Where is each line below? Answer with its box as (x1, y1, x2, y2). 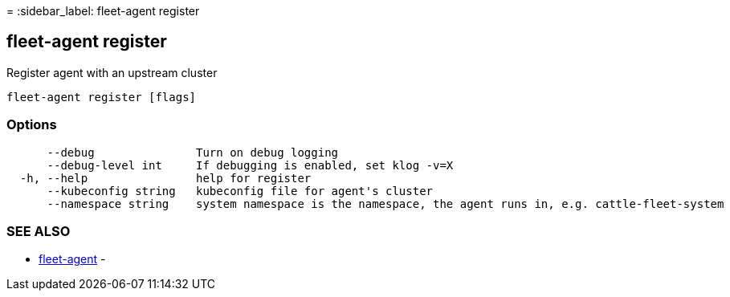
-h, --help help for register (19, 171, 312, 185)
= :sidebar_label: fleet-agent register (6, 4, 200, 18)
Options (6, 116, 57, 133)
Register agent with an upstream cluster (6, 65, 218, 79)
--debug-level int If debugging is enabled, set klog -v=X (47, 158, 454, 172)
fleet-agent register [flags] (6, 90, 197, 104)
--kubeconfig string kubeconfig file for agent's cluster (47, 184, 434, 197)
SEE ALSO (6, 222, 71, 239)
